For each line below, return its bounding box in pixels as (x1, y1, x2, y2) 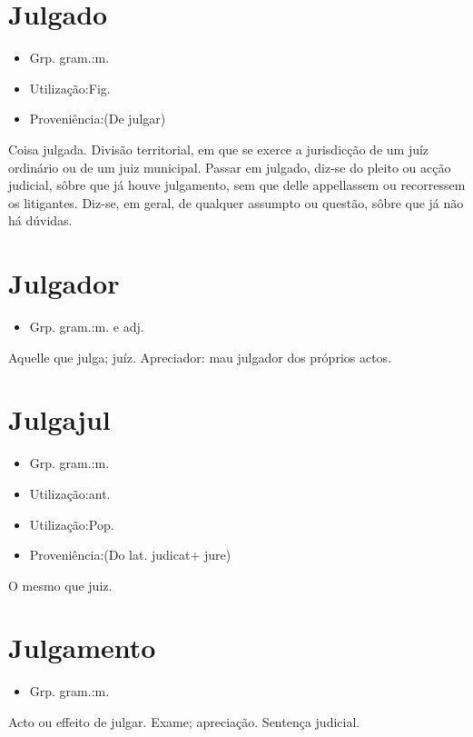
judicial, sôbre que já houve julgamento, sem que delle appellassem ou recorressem (8, 175, 466, 194)
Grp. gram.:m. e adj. (29, 317, 144, 335)
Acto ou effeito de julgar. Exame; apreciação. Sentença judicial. (8, 712, 360, 731)
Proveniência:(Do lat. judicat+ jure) (29, 545, 232, 564)
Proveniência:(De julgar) (29, 109, 166, 128)
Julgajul (8, 401, 111, 438)
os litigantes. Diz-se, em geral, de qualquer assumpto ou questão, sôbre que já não (8, 193, 464, 212)
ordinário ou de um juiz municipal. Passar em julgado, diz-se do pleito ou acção (8, 157, 451, 176)
